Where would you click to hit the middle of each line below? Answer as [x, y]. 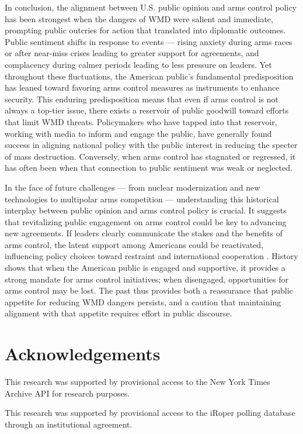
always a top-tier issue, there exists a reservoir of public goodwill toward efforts [147, 110]
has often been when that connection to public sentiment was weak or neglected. [149, 168]
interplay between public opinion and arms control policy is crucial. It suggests [146, 210]
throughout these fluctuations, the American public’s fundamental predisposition [149, 76]
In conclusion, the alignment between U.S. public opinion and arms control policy [151, 7]
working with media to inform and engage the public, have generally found [138, 133]
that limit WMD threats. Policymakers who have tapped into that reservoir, [141, 121]
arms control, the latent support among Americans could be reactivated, [134, 244]
